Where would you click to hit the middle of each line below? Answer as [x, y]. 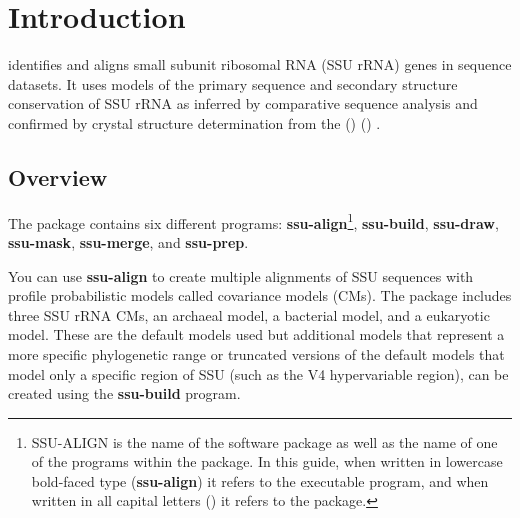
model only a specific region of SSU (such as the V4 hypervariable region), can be [258, 373]
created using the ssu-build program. [124, 393]
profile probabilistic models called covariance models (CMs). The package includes [260, 295]
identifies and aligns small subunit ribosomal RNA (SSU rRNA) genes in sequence [260, 64]
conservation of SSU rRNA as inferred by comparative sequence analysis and [243, 103]
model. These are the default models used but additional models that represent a [256, 334]
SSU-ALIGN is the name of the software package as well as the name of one [264, 441]
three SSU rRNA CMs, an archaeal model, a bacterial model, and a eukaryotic [249, 314]
